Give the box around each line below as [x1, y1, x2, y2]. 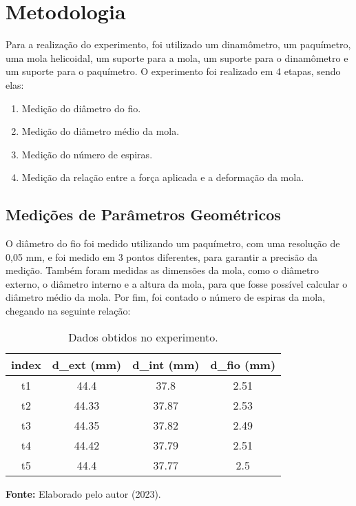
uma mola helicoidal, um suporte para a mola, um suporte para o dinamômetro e [6, 50, 348, 65]
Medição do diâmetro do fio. [21, 101, 141, 115]
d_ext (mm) [52, 356, 122, 372]
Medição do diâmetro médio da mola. [21, 124, 180, 138]
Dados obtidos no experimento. [68, 328, 218, 345]
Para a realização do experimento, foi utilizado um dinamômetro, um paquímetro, [6, 37, 351, 52]
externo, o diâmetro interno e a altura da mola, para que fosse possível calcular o [6, 276, 348, 291]
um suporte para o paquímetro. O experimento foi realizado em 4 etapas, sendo [6, 64, 341, 78]
